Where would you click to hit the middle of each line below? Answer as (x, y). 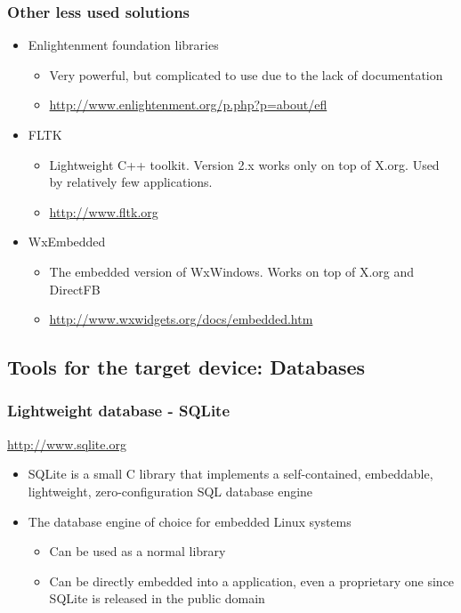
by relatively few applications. (131, 182)
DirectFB (75, 289)
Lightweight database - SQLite (119, 411)
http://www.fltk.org (104, 211)
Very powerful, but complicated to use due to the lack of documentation (246, 74)
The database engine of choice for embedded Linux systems (190, 521)
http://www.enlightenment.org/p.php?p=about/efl (188, 105)
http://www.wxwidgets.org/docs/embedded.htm (181, 319)
